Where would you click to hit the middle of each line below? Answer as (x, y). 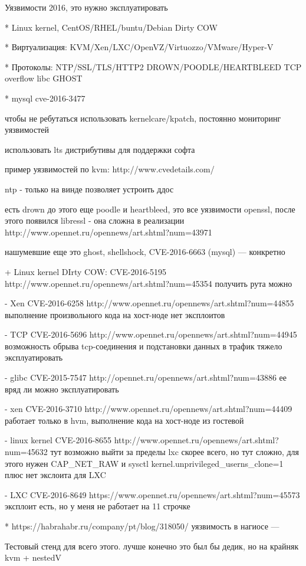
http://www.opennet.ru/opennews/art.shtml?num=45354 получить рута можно (149, 283)
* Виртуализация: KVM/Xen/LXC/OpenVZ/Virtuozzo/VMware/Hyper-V (139, 47)
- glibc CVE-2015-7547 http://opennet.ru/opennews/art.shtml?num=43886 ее (146, 377)
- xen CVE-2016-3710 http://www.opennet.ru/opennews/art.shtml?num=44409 (149, 409)
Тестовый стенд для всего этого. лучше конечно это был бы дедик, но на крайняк (152, 546)
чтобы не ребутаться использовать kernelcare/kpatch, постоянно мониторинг (143, 118)
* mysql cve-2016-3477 (45, 98)
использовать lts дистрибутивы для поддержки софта (100, 149)
